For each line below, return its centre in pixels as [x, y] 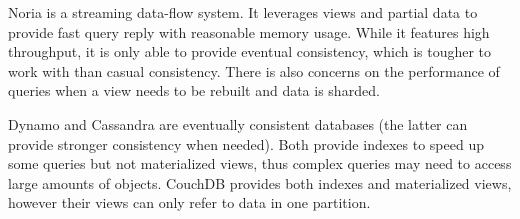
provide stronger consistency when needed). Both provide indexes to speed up [246, 143]
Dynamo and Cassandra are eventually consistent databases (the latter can [238, 123]
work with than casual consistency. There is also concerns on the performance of [254, 70]
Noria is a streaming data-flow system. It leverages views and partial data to [243, 12]
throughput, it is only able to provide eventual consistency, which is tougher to [250, 51]
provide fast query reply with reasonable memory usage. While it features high [249, 31]
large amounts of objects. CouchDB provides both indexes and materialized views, [260, 182]
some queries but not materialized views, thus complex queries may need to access [260, 163]
